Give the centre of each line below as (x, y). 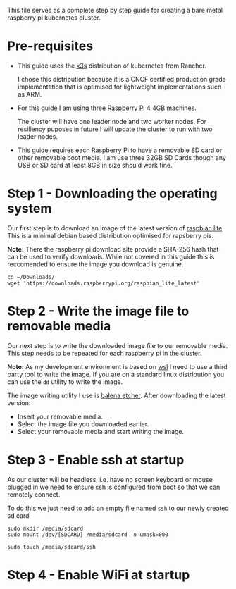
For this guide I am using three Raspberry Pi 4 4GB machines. (107, 108)
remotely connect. (34, 494)
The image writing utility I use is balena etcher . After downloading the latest (117, 395)
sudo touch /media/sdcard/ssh (52, 547)
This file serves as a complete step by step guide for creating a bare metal (115, 10)
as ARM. (30, 94)
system (30, 209)
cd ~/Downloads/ (31, 277)
